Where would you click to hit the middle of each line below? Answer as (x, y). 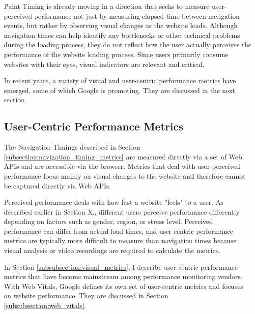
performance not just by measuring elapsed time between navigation (137, 16)
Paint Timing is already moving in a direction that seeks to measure (107, 6)
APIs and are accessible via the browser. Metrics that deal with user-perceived (122, 166)
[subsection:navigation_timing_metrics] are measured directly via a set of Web (123, 156)
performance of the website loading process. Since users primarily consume (116, 54)
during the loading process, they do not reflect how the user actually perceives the (128, 45)
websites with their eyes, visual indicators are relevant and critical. (104, 64)
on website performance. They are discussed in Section (86, 296)
